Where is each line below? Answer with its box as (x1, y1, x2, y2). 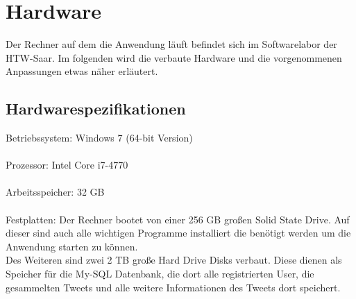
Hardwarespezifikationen (6, 98, 186, 119)
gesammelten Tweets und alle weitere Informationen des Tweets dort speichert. (6, 280, 341, 294)
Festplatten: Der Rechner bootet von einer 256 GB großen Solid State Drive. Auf (6, 212, 350, 226)
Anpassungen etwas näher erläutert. (6, 64, 158, 78)
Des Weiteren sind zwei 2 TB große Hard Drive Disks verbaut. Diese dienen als (6, 253, 342, 267)
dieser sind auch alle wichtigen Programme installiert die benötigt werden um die (6, 225, 351, 240)
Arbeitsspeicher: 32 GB (6, 185, 105, 199)
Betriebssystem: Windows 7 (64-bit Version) (6, 130, 193, 145)
